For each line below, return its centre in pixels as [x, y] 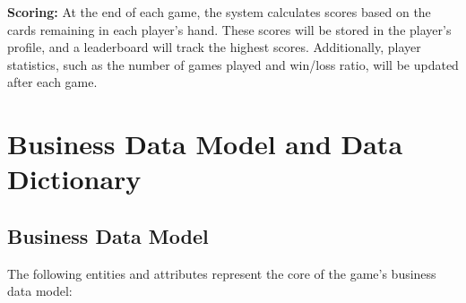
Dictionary [74, 179]
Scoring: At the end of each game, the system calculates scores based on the [219, 12]
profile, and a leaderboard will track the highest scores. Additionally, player [214, 47]
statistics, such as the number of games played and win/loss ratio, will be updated [233, 64]
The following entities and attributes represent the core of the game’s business [222, 273]
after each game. [52, 82]
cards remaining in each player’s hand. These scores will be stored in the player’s [229, 29]
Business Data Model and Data [205, 144]
